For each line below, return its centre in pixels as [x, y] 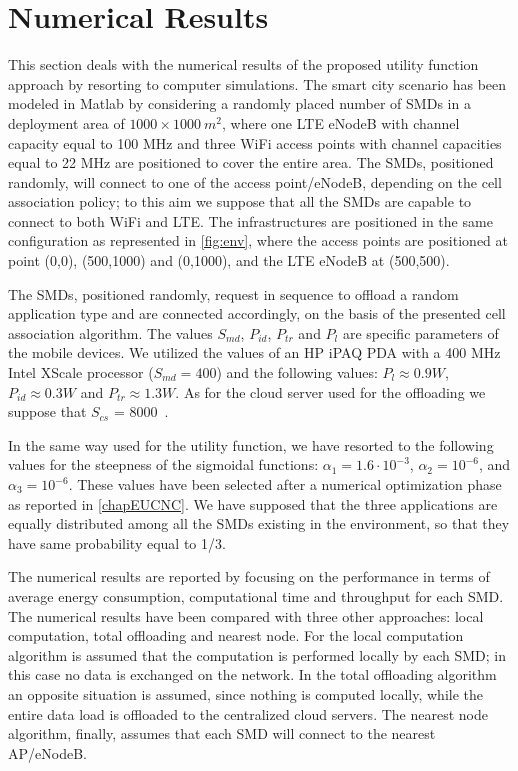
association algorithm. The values [110, 332]
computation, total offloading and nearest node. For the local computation [236, 635]
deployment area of [66, 122]
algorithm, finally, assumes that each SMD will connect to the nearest [222, 733]
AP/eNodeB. [47, 752]
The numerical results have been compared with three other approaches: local [246, 615]
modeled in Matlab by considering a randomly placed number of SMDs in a [239, 103]
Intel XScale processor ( [81, 372]
